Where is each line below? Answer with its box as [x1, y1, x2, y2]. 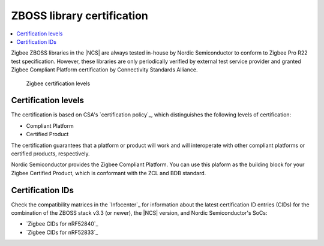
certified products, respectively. [11, 150, 90, 157]
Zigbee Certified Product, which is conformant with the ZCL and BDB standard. [11, 169, 206, 176]
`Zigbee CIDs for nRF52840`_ [26, 220, 98, 227]
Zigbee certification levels [26, 80, 91, 87]
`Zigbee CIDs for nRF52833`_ [26, 229, 98, 236]
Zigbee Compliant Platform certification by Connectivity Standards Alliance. [11, 66, 198, 73]
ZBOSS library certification [11, 9, 148, 22]
